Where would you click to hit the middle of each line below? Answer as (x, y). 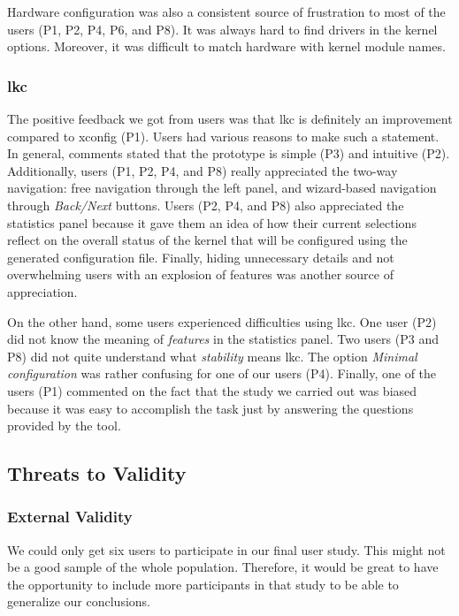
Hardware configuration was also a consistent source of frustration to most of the (226, 11)
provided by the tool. (64, 426)
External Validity (70, 517)
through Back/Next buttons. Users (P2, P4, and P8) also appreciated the (206, 205)
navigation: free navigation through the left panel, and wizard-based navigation (222, 188)
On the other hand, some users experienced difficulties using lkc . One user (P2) (222, 321)
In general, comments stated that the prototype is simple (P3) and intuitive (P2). (229, 153)
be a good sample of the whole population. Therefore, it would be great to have (223, 567)
